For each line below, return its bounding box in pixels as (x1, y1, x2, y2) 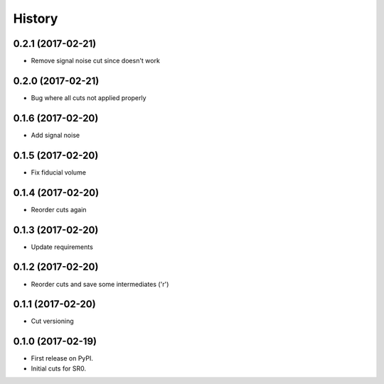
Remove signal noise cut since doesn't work (31, 57, 160, 65)
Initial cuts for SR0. (31, 364, 87, 373)
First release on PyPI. (31, 354, 94, 363)
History (13, 11, 58, 26)
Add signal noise (31, 131, 80, 139)
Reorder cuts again (31, 205, 87, 214)
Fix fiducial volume (31, 168, 87, 177)
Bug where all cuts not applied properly (31, 93, 146, 102)
